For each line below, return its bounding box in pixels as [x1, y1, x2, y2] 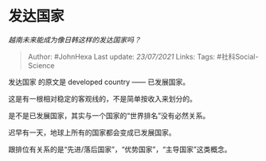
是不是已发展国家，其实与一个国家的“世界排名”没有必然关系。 [8, 110, 210, 120]
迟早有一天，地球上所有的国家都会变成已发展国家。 [8, 128, 176, 137]
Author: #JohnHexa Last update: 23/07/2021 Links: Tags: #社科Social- [27, 52, 259, 61]
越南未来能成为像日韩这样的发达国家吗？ [8, 35, 141, 44]
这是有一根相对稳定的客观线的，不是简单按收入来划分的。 [8, 94, 197, 103]
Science [27, 60, 55, 70]
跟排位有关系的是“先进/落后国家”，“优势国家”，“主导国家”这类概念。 [8, 144, 233, 154]
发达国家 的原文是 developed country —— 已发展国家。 [8, 77, 190, 86]
